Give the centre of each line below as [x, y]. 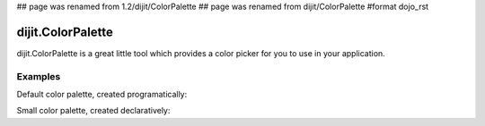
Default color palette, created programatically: [102, 95]
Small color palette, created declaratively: [93, 111]
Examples [39, 76]
